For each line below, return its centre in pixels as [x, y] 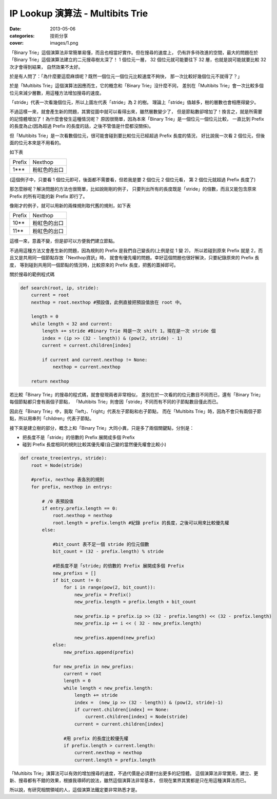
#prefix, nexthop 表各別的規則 [68, 480]
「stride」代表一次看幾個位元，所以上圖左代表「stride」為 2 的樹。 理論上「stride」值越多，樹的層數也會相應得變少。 [134, 102]
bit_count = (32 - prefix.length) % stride [108, 551]
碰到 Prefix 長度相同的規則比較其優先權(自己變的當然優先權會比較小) [94, 445]
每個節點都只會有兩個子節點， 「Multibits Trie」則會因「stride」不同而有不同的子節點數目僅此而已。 [115, 402]
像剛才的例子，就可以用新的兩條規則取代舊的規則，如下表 [70, 205]
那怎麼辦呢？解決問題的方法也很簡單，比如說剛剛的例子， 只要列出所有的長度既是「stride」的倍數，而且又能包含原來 [133, 189]
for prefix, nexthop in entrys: [72, 487]
